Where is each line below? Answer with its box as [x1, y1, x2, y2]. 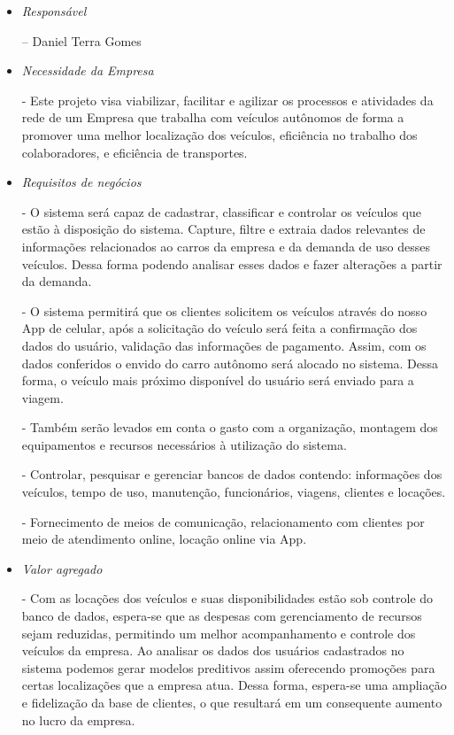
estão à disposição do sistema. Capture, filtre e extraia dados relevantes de [21, 220, 426, 238]
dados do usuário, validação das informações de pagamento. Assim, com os [21, 336, 427, 354]
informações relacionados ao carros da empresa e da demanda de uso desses [21, 236, 430, 255]
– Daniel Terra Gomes [21, 31, 142, 50]
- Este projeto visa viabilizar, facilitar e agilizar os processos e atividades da [21, 90, 434, 109]
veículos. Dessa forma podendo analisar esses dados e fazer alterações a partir [21, 254, 442, 273]
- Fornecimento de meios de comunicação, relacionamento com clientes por [21, 512, 425, 530]
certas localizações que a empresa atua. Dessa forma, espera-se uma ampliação [21, 676, 447, 694]
